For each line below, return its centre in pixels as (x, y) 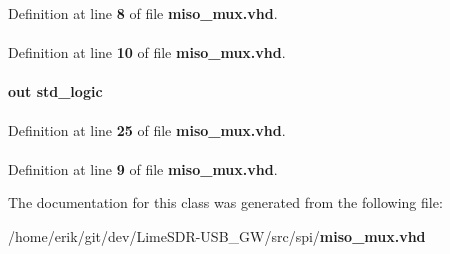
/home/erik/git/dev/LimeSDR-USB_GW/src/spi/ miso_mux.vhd (217, 235)
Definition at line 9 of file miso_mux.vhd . (143, 168)
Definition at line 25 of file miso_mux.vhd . (147, 129)
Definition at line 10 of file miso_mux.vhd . (147, 52)
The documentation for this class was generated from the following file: (225, 202)
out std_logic (55, 91)
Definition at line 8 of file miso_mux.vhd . (143, 13)
